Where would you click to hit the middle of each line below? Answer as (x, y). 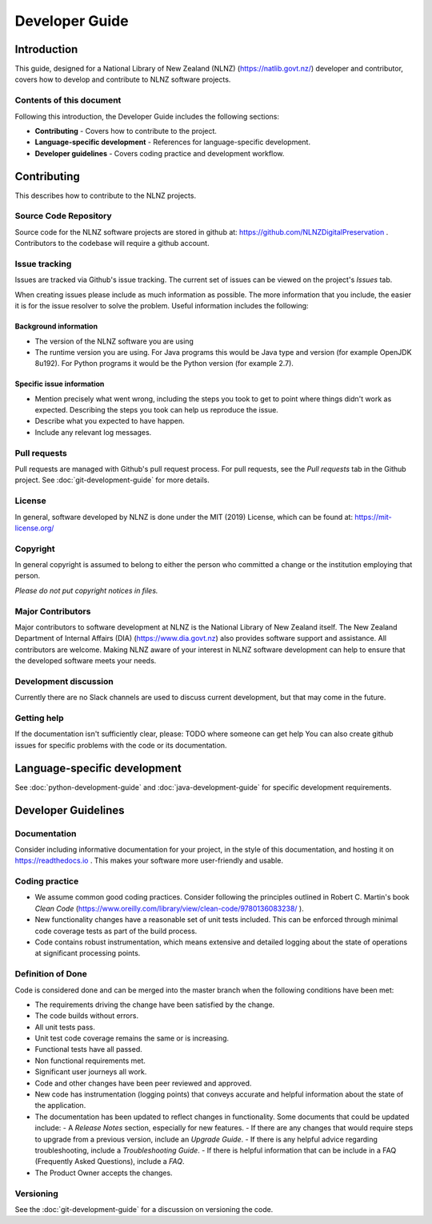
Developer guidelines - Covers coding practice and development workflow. (160, 153)
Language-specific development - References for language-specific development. (173, 142)
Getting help (39, 719)
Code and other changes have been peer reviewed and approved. (143, 1083)
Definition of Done (51, 974)
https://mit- (373, 517)
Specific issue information (60, 384)
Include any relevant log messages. (93, 432)
